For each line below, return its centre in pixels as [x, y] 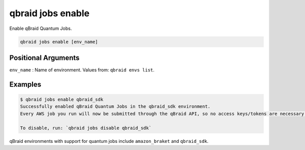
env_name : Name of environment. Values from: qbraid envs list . [82, 70]
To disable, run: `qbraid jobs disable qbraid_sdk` [86, 128]
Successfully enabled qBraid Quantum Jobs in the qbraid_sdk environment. [115, 107]
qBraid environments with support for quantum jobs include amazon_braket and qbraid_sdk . [109, 141]
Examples [25, 84]
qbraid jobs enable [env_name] [59, 42]
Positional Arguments [44, 58]
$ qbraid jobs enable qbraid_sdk [62, 100]
